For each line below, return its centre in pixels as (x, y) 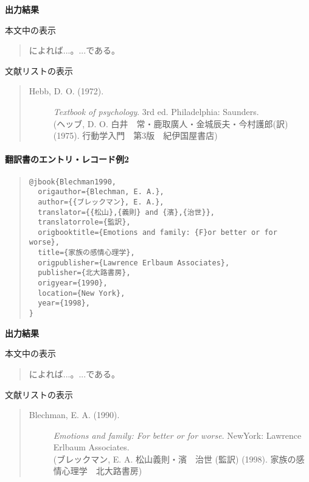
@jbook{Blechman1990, (72, 182)
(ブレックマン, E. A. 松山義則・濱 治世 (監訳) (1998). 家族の (175, 459)
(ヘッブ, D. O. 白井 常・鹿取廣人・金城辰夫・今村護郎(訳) (171, 123)
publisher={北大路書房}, (84, 273)
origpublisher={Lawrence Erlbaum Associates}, (134, 263)
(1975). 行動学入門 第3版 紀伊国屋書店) (135, 135)
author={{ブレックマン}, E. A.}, (101, 202)
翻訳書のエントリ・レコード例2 (67, 159)
